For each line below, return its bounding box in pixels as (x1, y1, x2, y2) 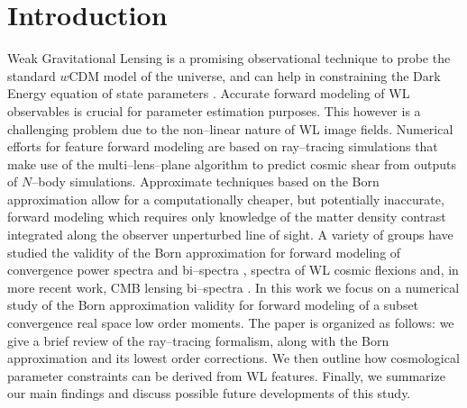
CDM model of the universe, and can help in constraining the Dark (69, 66, 441, 85)
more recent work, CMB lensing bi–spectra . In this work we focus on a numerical (7, 277, 460, 296)
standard (7, 66, 56, 85)
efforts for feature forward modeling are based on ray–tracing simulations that (7, 137, 438, 156)
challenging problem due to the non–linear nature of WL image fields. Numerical (7, 119, 453, 138)
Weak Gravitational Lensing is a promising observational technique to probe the (7, 49, 451, 68)
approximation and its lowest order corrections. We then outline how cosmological (7, 349, 460, 367)
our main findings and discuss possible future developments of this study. (7, 384, 411, 403)
